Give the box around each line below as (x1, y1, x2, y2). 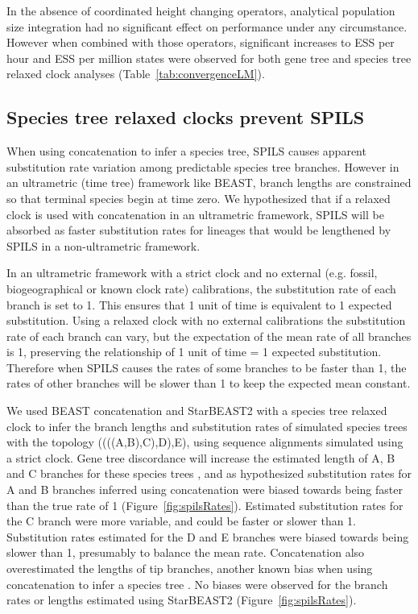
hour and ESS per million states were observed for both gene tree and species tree (6, 49, 412, 66)
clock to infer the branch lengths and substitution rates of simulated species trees (6, 417, 408, 434)
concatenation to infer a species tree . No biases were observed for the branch (6, 575, 388, 592)
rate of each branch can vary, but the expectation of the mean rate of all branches (6, 327, 412, 344)
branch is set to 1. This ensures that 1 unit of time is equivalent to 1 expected (6, 296, 392, 313)
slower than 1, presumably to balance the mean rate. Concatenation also (6, 544, 365, 561)
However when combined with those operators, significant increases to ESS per (6, 34, 395, 51)
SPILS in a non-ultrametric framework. (6, 237, 201, 254)
